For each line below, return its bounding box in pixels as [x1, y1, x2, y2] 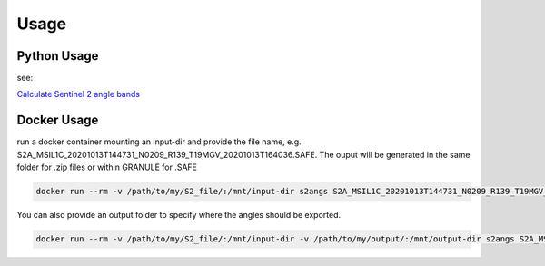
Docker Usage [16, 113, 99, 128]
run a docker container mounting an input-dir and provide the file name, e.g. [16, 136, 302, 147]
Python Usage [16, 48, 99, 64]
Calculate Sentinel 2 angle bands [16, 89, 141, 100]
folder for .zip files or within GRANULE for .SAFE [16, 162, 197, 172]
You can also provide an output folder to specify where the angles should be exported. [16, 210, 342, 221]
